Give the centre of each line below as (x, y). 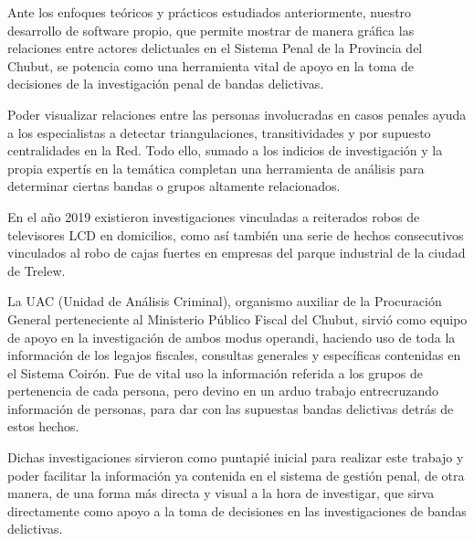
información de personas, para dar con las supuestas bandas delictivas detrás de (231, 408)
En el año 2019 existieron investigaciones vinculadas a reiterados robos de (214, 216)
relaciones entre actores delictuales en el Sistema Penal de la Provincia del (215, 48)
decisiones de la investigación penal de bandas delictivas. (166, 84)
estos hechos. (43, 426)
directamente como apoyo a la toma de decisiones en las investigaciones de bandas (237, 510)
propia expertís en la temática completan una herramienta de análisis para (216, 168)
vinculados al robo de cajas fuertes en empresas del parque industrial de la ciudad (237, 253)
